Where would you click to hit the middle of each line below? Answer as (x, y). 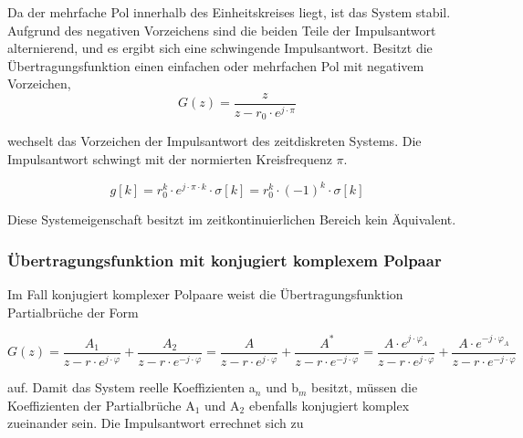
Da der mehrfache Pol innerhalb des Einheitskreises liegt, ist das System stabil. (229, 12)
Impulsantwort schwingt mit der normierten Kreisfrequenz (170, 158)
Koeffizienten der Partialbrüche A (101, 405)
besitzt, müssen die (364, 387)
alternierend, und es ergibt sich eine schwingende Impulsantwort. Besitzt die (220, 48)
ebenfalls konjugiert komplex (329, 405)
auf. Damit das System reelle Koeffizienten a (131, 387)
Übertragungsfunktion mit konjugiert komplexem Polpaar (225, 260)
